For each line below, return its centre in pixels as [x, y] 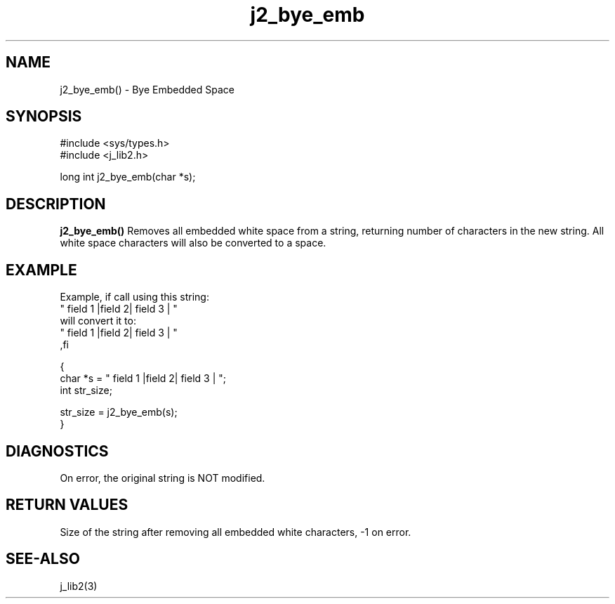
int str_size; [86, 390]
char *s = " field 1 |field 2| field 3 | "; [143, 379]
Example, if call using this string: [134, 297]
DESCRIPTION [56, 204]
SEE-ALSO [43, 559]
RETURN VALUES [67, 505]
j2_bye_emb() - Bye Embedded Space [147, 89]
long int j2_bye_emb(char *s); [128, 177]
